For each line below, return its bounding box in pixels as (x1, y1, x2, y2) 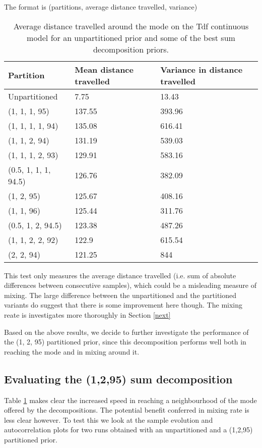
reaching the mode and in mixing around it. (4, 346, 140, 357)
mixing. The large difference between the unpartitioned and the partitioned (4, 289, 237, 300)
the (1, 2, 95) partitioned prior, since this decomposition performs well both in (4, 336, 246, 347)
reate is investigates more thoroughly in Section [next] (4, 309, 171, 320)
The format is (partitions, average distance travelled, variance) (4, 2, 198, 12)
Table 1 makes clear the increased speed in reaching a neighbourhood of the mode (4, 394, 257, 405)
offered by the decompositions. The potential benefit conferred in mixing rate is (4, 405, 249, 415)
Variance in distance (160, 63, 243, 75)
